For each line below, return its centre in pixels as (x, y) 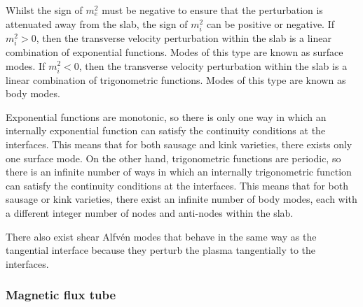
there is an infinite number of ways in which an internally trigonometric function (179, 172)
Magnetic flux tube (61, 295)
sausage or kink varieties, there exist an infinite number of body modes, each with (181, 199)
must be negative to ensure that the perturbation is (212, 10)
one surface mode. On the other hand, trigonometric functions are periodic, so (173, 158)
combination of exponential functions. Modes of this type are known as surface (174, 51)
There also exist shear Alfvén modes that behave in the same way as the (161, 236)
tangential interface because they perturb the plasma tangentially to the (161, 250)
